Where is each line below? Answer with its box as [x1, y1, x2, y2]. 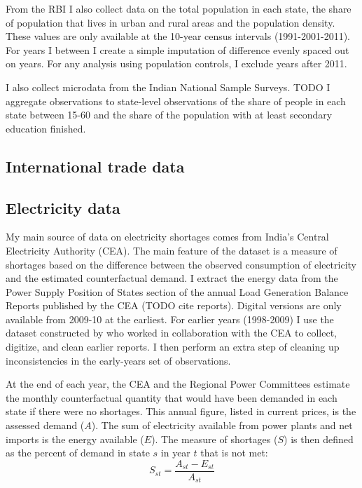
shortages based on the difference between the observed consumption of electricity [6, 257, 356, 271]
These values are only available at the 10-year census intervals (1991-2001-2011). [6, 29, 350, 43]
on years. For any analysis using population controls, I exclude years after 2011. [6, 56, 347, 71]
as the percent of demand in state [6, 445, 150, 460]
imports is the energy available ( [6, 431, 144, 446]
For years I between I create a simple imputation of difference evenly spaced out [6, 42, 349, 57]
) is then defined [284, 431, 354, 446]
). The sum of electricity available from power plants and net [91, 418, 353, 433]
